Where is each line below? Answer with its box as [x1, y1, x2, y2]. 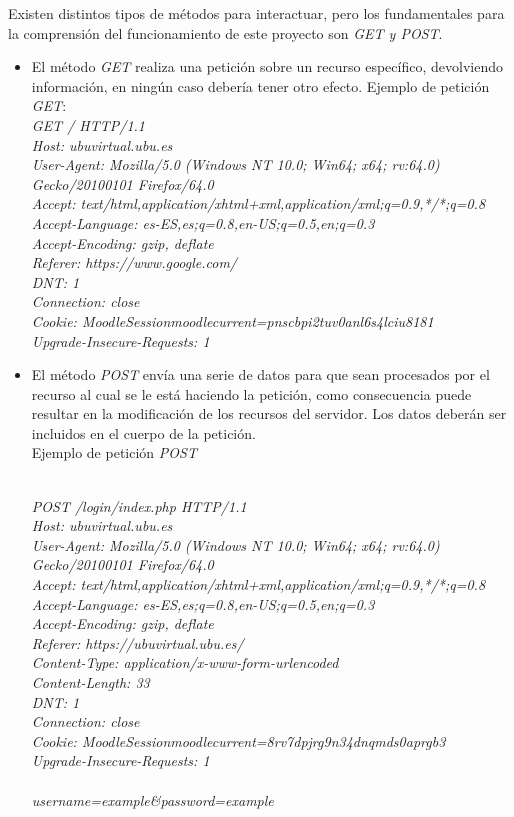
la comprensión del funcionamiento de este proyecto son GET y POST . [8, 22, 443, 43]
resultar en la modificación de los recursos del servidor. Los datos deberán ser [31, 403, 507, 424]
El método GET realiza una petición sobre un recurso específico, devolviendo [31, 56, 503, 77]
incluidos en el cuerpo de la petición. [31, 422, 256, 443]
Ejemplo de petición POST [31, 442, 197, 463]
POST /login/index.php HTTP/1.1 [31, 495, 247, 516]
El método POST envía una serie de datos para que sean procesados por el [31, 364, 490, 385]
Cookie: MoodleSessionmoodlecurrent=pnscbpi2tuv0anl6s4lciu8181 [31, 310, 434, 331]
